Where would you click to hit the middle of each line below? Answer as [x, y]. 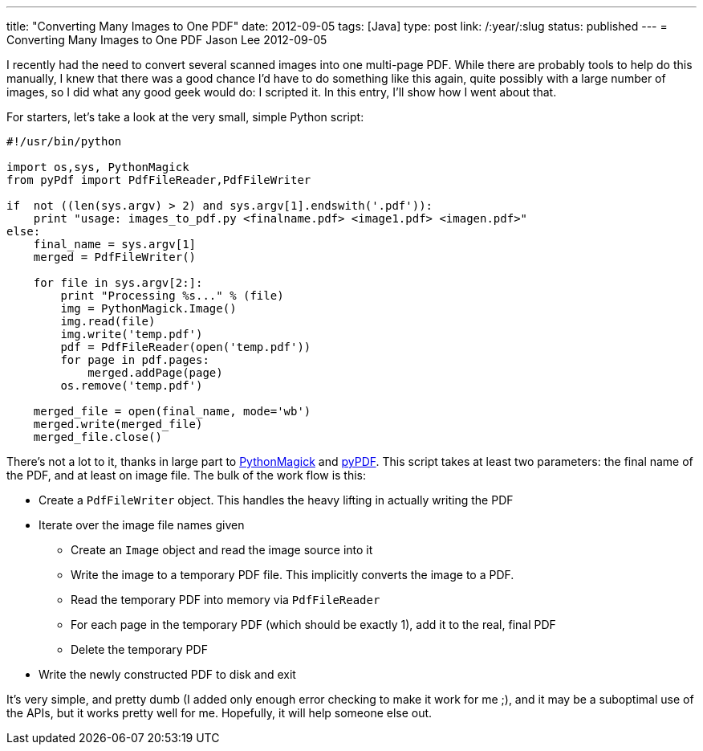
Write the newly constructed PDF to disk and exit [167, 674]
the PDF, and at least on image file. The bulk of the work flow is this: [187, 475]
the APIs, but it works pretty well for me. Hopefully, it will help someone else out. [219, 713]
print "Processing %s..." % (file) [172, 296]
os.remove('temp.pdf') [132, 386]
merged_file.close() [98, 437]
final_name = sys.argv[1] [115, 244]
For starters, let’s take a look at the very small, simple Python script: [185, 117]
